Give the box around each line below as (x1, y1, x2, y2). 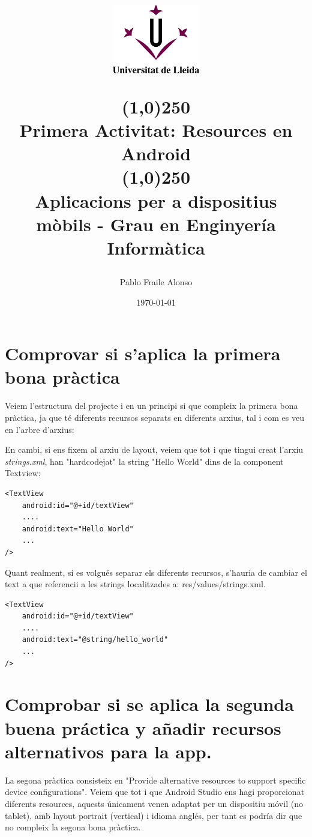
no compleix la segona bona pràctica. (5, 821, 141, 833)
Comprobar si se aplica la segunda (5, 692, 294, 716)
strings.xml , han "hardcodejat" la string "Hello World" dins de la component (5, 455, 284, 467)
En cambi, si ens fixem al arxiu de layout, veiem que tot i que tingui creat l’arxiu (5, 443, 304, 456)
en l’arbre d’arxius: (5, 423, 74, 435)
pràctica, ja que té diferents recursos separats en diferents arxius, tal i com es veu (5, 411, 304, 423)
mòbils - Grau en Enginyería (36, 211, 276, 236)
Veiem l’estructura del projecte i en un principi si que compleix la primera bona (5, 399, 298, 412)
